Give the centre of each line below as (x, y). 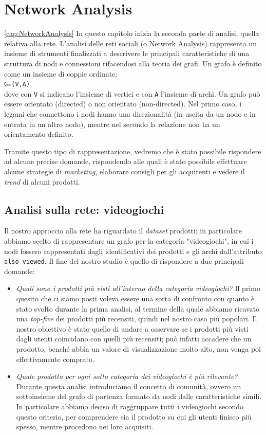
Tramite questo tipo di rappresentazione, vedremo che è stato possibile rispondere (133, 151)
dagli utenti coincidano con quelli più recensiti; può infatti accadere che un (134, 339)
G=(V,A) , (18, 84)
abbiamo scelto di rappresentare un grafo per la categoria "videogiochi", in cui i (129, 240)
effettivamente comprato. (55, 359)
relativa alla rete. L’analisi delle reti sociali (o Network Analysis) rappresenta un (130, 43)
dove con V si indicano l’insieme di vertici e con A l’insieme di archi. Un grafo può (132, 93)
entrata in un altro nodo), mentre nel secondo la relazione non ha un (112, 124)
